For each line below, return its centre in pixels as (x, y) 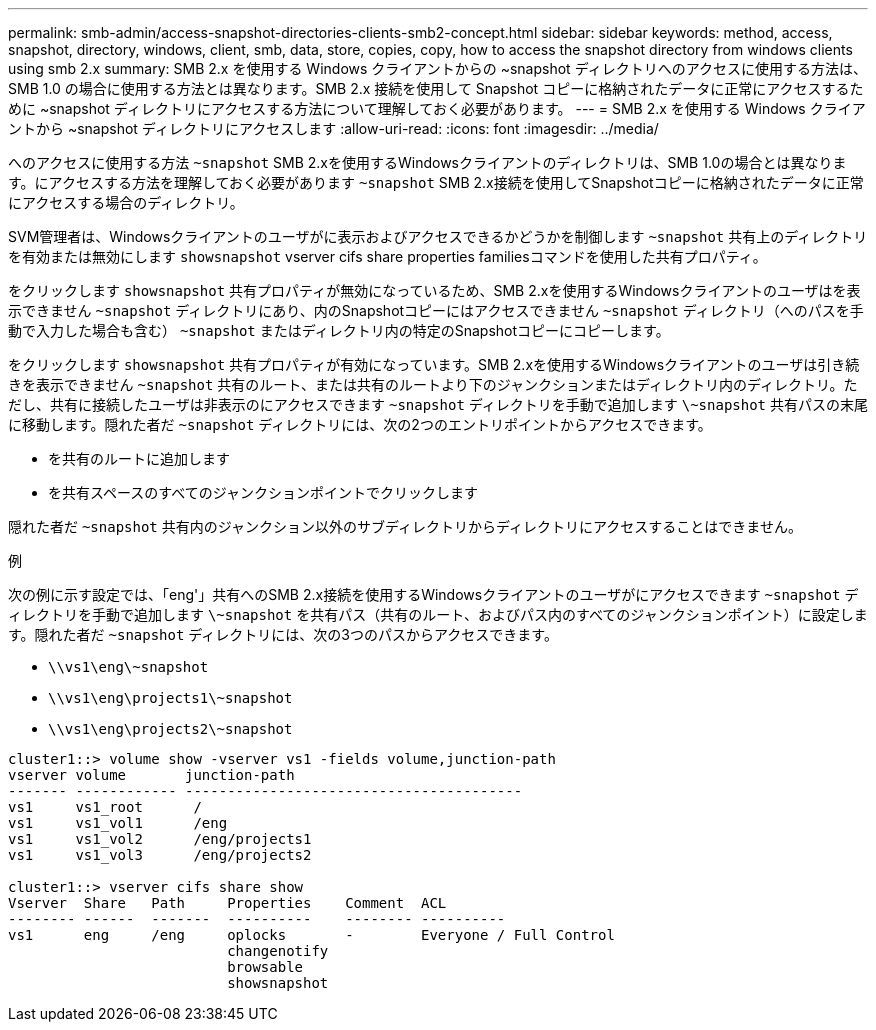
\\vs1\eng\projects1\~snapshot (170, 698)
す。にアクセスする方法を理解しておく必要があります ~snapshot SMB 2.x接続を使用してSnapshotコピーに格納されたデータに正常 (436, 182)
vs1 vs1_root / (105, 807)
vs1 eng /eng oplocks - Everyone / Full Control (311, 935)
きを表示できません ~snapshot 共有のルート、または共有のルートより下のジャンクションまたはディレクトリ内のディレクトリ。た (433, 384)
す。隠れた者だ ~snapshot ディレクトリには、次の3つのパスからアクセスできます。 (283, 634)
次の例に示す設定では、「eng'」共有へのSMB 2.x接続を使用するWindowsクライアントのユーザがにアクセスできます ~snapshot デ (433, 594)
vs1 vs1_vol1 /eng (118, 823)
